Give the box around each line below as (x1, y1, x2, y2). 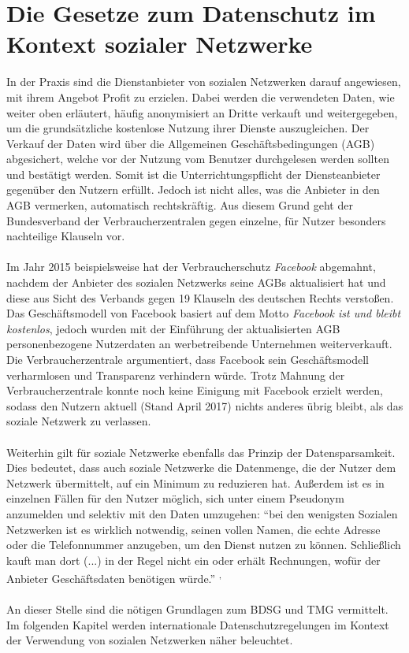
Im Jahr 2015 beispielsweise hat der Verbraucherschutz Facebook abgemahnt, (6, 258, 376, 275)
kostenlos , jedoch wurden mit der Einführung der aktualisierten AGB (6, 320, 340, 336)
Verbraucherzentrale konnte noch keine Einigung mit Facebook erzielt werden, (6, 382, 383, 399)
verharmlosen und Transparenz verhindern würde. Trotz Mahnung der (6, 366, 345, 383)
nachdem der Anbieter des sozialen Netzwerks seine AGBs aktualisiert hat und (6, 274, 386, 291)
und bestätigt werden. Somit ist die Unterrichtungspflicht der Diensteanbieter (6, 165, 381, 182)
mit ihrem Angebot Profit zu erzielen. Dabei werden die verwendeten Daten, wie (6, 88, 395, 105)
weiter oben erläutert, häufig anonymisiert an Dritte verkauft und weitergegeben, (6, 104, 398, 121)
